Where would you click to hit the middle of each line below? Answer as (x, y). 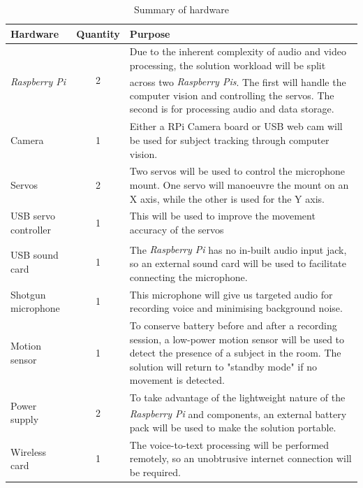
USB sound (35, 255)
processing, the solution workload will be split (228, 65)
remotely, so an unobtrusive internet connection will (240, 458)
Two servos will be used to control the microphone (237, 171)
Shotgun (28, 294)
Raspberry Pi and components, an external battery (238, 414)
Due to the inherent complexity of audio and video (238, 51)
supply (25, 419)
